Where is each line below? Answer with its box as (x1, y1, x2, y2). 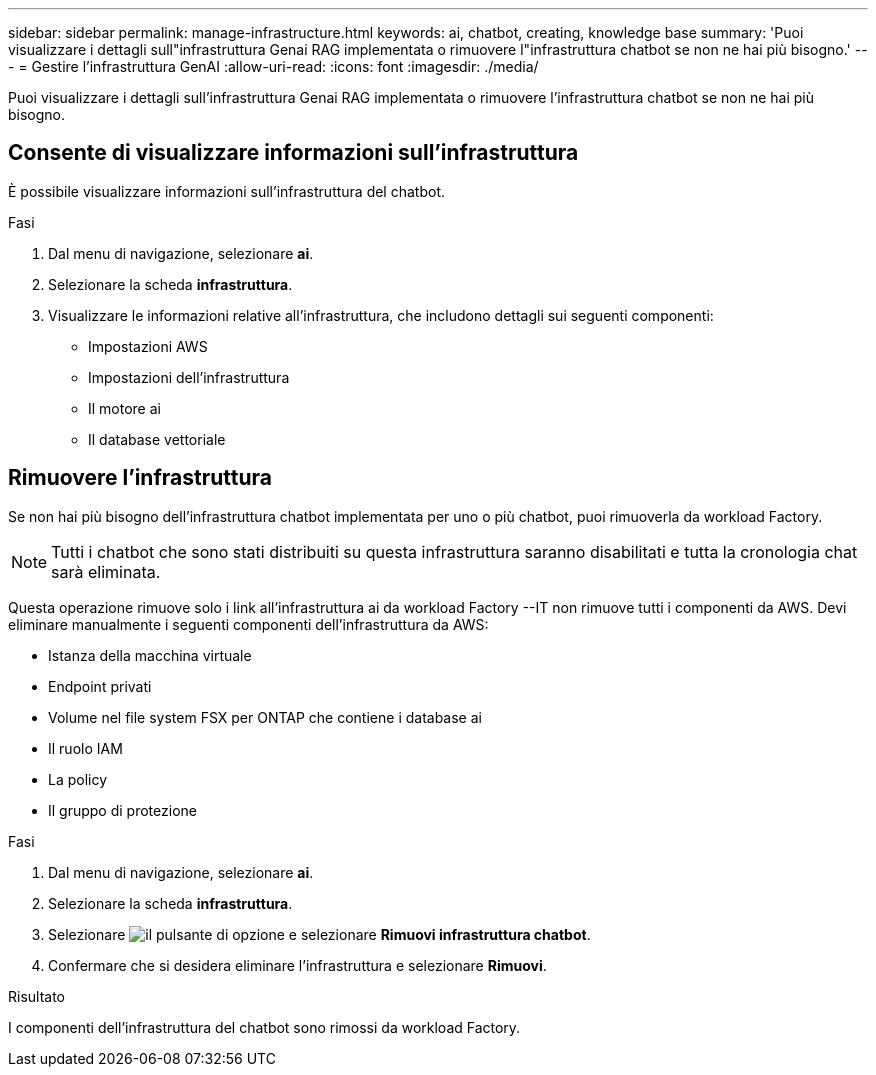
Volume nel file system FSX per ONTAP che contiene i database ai (48, 708, 482, 726)
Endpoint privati (48, 677, 152, 695)
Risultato (8, 987, 66, 1005)
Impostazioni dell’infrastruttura (88, 368, 290, 386)
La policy (48, 770, 108, 788)
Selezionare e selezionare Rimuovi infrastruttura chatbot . (48, 925, 591, 943)
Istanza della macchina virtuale (48, 646, 252, 664)
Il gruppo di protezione (48, 801, 197, 819)
